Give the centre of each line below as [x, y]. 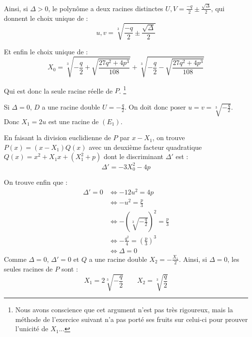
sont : [70, 268]
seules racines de [28, 268]
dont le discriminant [134, 156]
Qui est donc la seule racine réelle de [58, 90]
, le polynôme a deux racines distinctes [106, 8]
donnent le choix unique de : [46, 18]
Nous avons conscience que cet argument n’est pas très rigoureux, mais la [124, 309]
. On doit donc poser [155, 107]
